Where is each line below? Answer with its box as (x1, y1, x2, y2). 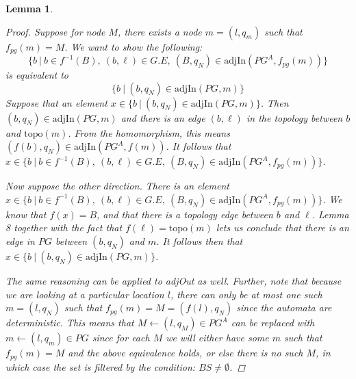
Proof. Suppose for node (5, 24, 105, 38)
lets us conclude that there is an (216, 220, 349, 235)
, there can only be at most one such (170, 287, 322, 301)
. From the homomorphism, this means (68, 125, 230, 140)
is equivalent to (5, 68, 68, 82)
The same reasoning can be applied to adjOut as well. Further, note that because (5, 274, 342, 288)
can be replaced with (231, 315, 315, 330)
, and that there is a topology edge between (97, 207, 273, 221)
